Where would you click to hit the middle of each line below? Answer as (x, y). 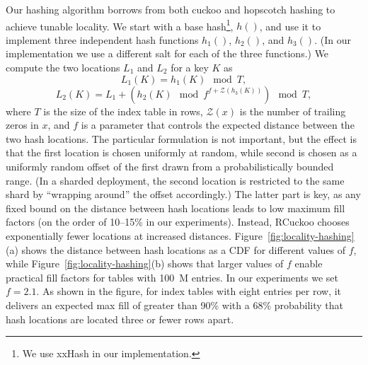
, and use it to (290, 26)
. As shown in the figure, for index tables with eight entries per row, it (189, 291)
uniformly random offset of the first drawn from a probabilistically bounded (170, 166)
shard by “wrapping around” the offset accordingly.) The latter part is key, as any (183, 194)
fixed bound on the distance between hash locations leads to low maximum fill (176, 208)
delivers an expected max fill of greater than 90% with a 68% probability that (175, 305)
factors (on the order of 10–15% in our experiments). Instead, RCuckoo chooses (178, 222)
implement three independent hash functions (102, 39)
